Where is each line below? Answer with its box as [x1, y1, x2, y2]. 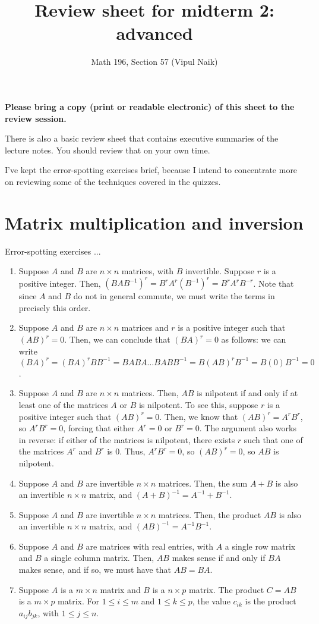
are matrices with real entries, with [86, 540, 213, 552]
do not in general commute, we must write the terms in [73, 290, 275, 302]
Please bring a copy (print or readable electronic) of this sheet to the [5, 100, 295, 112]
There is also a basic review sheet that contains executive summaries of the [5, 132, 279, 145]
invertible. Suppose [185, 265, 255, 277]
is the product [245, 595, 296, 607]
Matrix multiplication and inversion [5, 210, 304, 234]
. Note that [253, 277, 294, 289]
